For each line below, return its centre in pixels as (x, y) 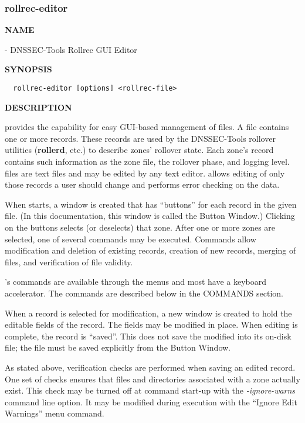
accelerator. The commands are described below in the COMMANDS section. (144, 293)
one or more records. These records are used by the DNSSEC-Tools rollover (140, 138)
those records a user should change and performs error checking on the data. (142, 184)
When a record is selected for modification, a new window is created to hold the (148, 313)
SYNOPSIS (28, 69)
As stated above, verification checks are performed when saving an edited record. (150, 367)
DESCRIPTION (38, 107)
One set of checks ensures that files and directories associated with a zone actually (152, 379)
